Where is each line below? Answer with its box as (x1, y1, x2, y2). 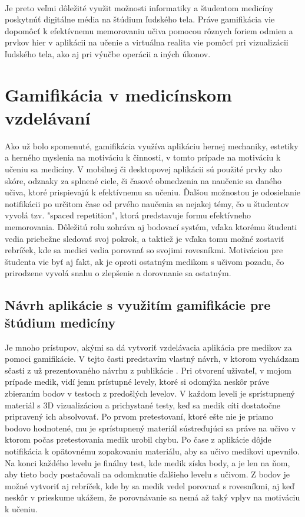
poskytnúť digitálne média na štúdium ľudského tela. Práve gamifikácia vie (5, 13, 275, 25)
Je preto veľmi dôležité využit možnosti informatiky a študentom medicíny (5, 1, 274, 14)
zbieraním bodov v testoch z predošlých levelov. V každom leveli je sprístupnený (5, 387, 295, 399)
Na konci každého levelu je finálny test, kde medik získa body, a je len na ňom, (5, 456, 290, 469)
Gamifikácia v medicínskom (5, 82, 232, 106)
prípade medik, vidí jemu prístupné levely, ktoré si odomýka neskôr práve (5, 375, 270, 388)
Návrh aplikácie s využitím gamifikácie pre (5, 296, 271, 314)
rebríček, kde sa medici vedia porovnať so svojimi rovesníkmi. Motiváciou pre (5, 244, 283, 256)
